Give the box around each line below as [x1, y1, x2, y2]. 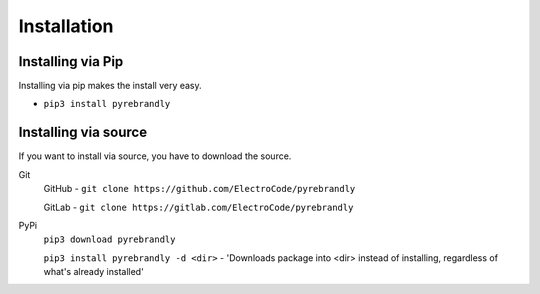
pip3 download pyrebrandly [43, 234, 176, 245]
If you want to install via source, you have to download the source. [18, 150, 292, 162]
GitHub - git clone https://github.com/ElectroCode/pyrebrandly [43, 183, 356, 195]
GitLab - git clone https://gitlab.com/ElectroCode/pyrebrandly [43, 201, 354, 213]
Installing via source [18, 124, 148, 141]
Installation [18, 15, 114, 37]
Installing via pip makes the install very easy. [18, 80, 202, 92]
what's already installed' [43, 266, 144, 278]
